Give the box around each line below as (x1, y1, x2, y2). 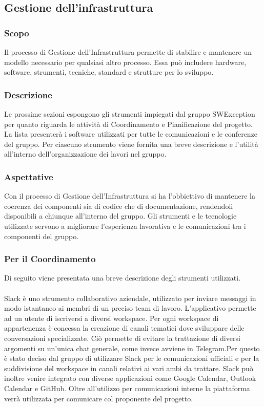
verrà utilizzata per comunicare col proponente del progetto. (4, 393, 193, 403)
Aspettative (4, 170, 53, 183)
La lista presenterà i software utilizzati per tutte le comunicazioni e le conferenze (4, 128, 258, 139)
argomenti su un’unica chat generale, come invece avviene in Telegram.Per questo (4, 342, 260, 353)
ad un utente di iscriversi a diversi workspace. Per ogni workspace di (4, 312, 219, 323)
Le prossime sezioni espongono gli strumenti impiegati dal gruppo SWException (4, 109, 255, 119)
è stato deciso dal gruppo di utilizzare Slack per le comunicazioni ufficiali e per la (4, 353, 259, 363)
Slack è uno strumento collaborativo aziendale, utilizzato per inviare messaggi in (4, 292, 256, 303)
